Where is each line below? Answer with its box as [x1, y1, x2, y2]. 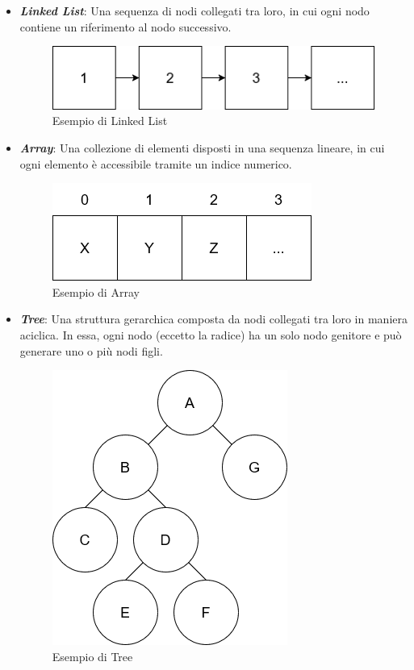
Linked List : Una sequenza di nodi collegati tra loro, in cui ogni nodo [19, 2, 370, 19]
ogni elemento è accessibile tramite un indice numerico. [19, 155, 292, 172]
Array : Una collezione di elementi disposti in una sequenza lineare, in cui [19, 139, 385, 156]
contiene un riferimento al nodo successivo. [19, 18, 232, 35]
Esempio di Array [52, 283, 140, 300]
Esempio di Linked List [52, 112, 168, 129]
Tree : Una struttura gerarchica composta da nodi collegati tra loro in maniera [19, 310, 408, 327]
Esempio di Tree [52, 647, 133, 664]
